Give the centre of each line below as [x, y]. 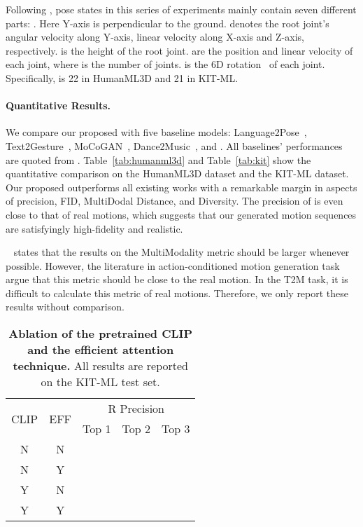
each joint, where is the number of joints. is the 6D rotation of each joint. [165, 64]
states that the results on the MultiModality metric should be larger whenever [181, 252]
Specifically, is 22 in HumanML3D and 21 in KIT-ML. [122, 77]
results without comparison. [65, 307]
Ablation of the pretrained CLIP [101, 334]
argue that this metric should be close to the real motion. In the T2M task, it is [177, 279]
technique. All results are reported [101, 366]
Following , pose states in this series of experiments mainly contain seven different [181, 9]
